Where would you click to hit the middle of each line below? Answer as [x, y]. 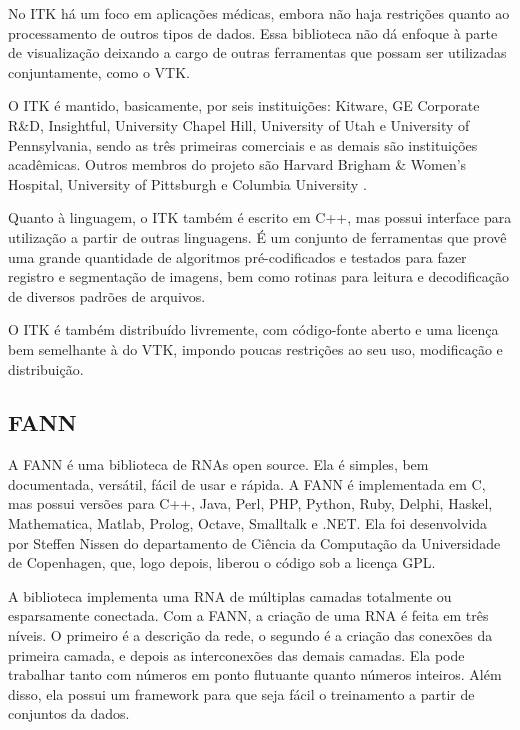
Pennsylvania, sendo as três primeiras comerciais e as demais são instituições [243, 144]
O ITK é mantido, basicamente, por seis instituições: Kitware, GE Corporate [244, 105]
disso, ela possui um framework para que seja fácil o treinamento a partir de [241, 693]
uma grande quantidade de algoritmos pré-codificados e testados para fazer [237, 256]
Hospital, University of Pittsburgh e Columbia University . [187, 183]
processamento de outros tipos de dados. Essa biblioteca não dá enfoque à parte [253, 32]
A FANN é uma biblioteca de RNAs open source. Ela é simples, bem [218, 464]
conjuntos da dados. [69, 713]
